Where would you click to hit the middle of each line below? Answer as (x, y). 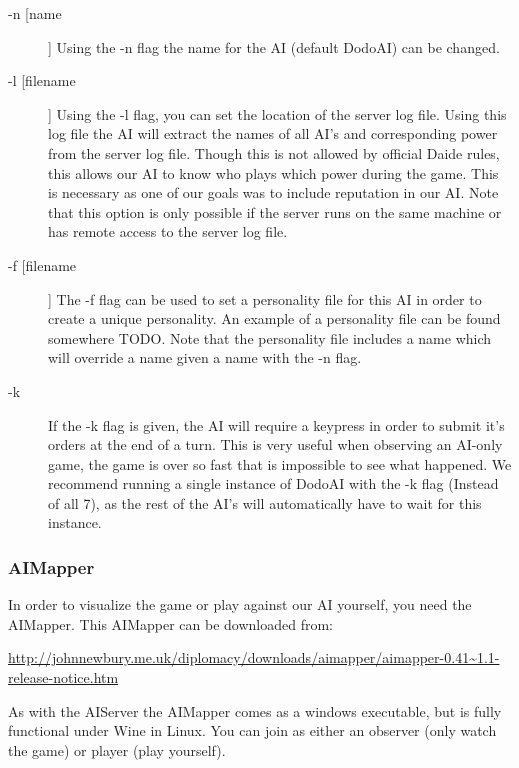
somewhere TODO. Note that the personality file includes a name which (270, 337)
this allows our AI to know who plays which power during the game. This (273, 172)
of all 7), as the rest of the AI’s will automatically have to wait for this (265, 502)
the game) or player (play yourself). (117, 749)
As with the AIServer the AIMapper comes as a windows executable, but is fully (255, 710)
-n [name (35, 13)
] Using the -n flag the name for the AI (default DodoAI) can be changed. (274, 46)
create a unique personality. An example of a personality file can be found (274, 318)
